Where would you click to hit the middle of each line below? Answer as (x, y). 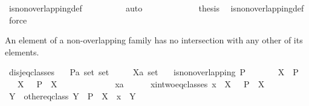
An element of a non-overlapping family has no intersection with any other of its (154, 40)
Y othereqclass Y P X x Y (72, 95)
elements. (22, 51)
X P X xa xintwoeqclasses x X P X (141, 83)
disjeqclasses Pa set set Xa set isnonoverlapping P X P (154, 72)
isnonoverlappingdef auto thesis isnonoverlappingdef (156, 8)
